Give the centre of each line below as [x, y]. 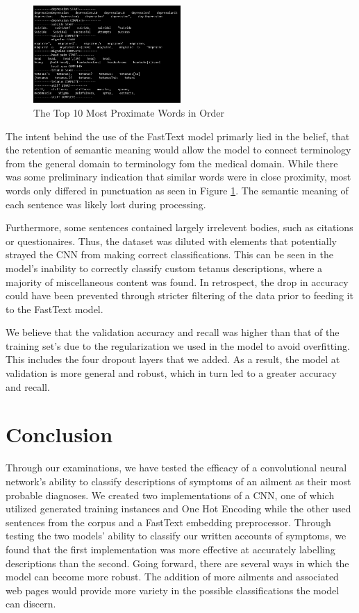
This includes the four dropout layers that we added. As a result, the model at [173, 359]
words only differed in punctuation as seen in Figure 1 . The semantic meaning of [177, 190]
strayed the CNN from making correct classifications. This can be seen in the [169, 254]
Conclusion [59, 434]
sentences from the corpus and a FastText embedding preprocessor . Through [168, 522]
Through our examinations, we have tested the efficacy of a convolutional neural [176, 468]
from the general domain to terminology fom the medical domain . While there [172, 163]
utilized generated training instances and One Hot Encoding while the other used [178, 509]
